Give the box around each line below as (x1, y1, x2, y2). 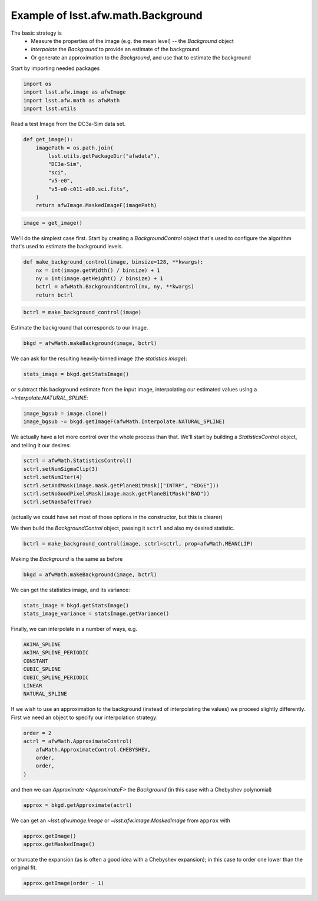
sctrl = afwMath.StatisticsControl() (23, 457, 132, 464)
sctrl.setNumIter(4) (23, 474, 82, 481)
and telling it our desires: (11, 441, 71, 448)
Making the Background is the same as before (11, 555, 123, 562)
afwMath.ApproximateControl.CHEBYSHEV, (35, 746, 151, 753)
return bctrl (35, 291, 74, 298)
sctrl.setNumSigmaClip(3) (23, 466, 98, 472)
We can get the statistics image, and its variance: (11, 586, 130, 593)
